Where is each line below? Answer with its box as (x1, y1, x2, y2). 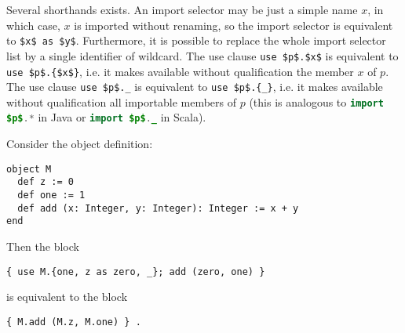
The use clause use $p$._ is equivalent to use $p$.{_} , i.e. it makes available (6, 78, 383, 95)
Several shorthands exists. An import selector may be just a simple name (6, 2, 358, 17)
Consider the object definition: (6, 136, 153, 152)
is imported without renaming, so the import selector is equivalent (74, 16, 393, 33)
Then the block (6, 238, 79, 254)
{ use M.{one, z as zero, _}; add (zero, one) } (6, 266, 265, 277)
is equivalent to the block (6, 288, 128, 305)
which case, (6, 16, 60, 33)
